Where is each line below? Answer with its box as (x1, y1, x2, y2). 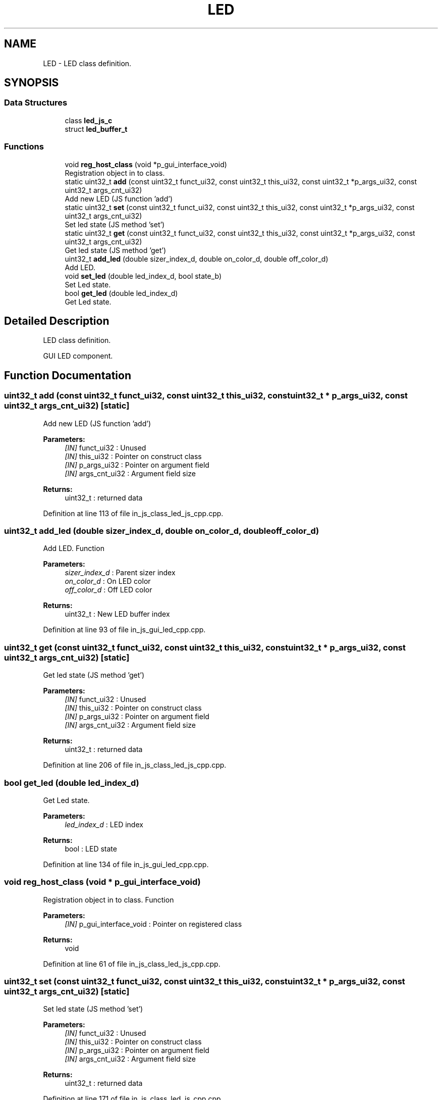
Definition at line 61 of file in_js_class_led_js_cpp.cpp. (43, 959, 220, 968)
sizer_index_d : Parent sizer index (65, 568, 176, 577)
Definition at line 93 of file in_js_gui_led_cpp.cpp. (43, 625, 206, 634)
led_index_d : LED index (65, 820, 143, 829)
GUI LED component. (43, 352, 113, 361)
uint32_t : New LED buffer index (65, 610, 170, 619)
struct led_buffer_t (65, 124, 128, 133)
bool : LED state (65, 844, 117, 853)
